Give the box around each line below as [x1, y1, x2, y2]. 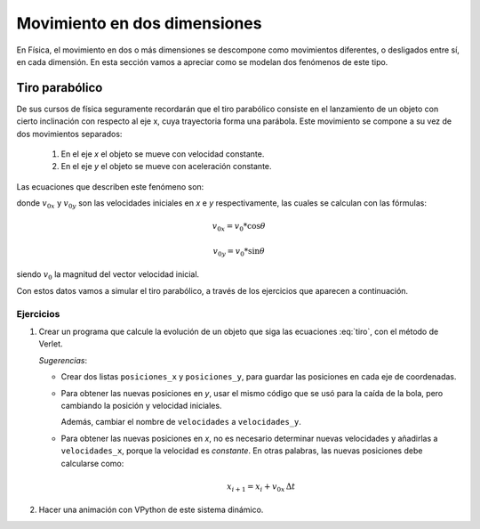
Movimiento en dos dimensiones [16, 13, 262, 33]
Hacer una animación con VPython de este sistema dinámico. [38, 504, 264, 516]
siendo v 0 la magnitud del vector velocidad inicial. [16, 269, 200, 282]
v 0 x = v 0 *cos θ [212, 221, 266, 233]
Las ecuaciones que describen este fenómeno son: [16, 181, 204, 191]
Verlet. [38, 338, 63, 349]
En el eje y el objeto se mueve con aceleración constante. [60, 161, 272, 172]
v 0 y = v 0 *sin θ [212, 246, 266, 258]
